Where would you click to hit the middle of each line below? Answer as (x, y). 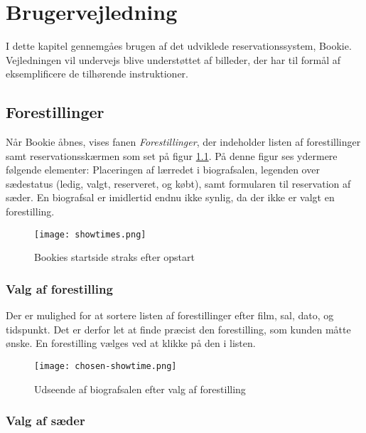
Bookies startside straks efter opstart (114, 257)
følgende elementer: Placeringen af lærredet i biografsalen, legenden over (163, 170)
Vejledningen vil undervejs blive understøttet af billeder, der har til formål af (173, 59)
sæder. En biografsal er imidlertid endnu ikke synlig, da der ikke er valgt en (170, 197)
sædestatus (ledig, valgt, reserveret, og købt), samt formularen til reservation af (178, 183)
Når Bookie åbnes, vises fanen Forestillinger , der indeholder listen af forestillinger (183, 142)
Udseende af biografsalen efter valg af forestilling (140, 389)
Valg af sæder (45, 421)
